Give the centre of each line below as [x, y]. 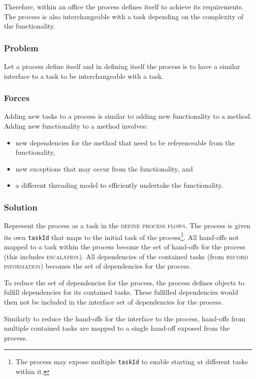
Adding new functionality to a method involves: [76, 126]
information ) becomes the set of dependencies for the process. [98, 266]
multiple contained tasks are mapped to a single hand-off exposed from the [117, 328]
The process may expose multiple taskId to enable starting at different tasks [132, 362]
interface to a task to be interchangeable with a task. [84, 76]
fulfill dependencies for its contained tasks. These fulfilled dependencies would [121, 292]
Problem [21, 48]
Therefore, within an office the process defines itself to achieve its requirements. [124, 6]
